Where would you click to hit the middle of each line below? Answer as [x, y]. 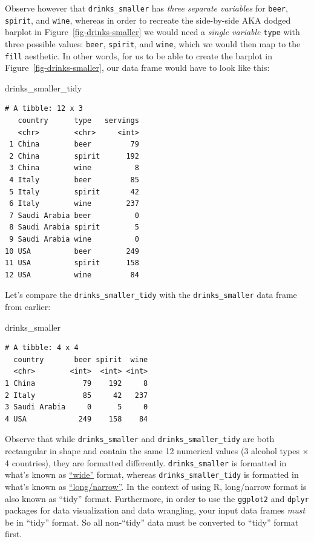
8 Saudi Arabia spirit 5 [74, 227]
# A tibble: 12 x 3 [44, 109]
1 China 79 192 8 [77, 383]
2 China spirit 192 [74, 156]
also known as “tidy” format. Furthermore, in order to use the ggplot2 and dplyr [157, 498]
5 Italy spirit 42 [74, 192]
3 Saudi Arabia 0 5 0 [77, 407]
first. [14, 534]
